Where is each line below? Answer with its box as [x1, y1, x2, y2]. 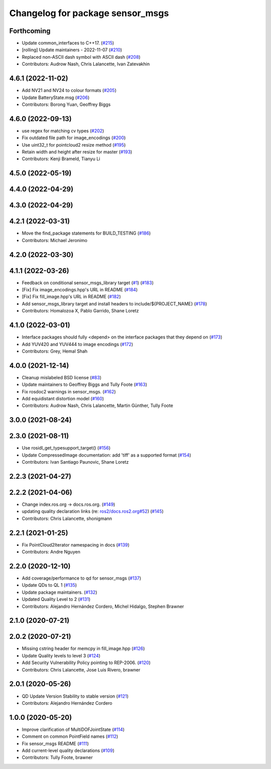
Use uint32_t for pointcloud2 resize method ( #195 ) [22, 142, 126, 148]
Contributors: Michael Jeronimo [22, 237, 88, 243]
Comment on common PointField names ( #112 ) [22, 733, 118, 739]
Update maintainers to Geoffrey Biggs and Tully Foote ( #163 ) [22, 382, 148, 388]
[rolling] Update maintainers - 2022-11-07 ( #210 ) [22, 47, 122, 53]
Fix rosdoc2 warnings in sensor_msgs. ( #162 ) [22, 388, 116, 394]
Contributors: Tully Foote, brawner [22, 754, 93, 760]
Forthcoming [9, 27, 51, 35]
